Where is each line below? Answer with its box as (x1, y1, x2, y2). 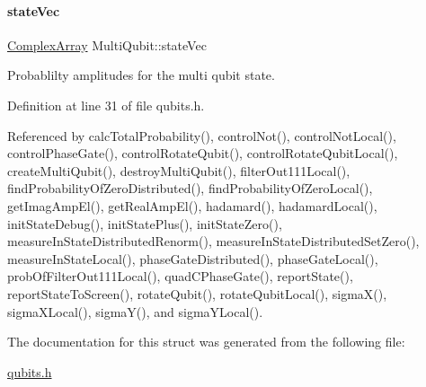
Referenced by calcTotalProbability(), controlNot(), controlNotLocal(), (7, 126, 396, 145)
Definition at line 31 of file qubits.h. (7, 95, 205, 114)
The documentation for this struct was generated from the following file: (7, 332, 405, 351)
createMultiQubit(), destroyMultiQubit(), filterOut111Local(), (7, 161, 351, 180)
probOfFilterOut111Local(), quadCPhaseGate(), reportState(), (7, 267, 353, 286)
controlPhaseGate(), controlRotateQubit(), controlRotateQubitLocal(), (7, 144, 398, 163)
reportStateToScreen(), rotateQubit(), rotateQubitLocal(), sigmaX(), (7, 284, 387, 303)
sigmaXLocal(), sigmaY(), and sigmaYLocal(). (7, 302, 263, 321)
